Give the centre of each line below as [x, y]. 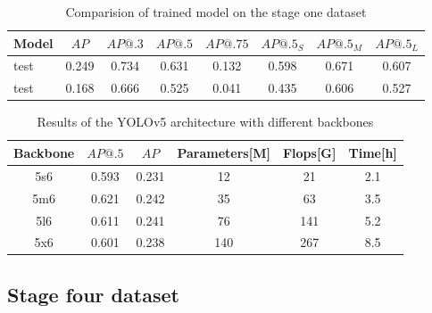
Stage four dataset [93, 294]
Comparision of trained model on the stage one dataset [216, 12]
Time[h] [373, 152]
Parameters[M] [224, 152]
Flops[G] [309, 152]
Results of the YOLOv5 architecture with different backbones [205, 122]
